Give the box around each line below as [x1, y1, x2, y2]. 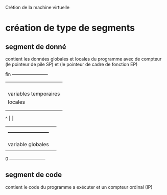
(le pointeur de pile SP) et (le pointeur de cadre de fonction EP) [5, 61, 138, 67]
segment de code [5, 171, 62, 179]
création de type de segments [5, 22, 135, 34]
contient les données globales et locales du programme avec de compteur [5, 56, 162, 62]
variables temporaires [8, 90, 60, 97]
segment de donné [5, 42, 66, 51]
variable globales [8, 141, 50, 148]
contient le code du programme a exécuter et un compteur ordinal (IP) [5, 184, 153, 190]
